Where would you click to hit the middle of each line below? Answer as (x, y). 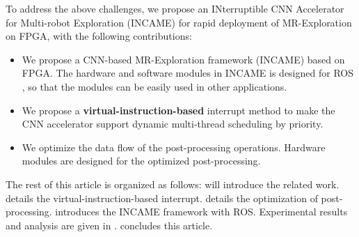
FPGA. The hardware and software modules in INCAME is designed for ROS (188, 73)
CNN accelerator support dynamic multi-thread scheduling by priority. (173, 124)
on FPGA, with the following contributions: (99, 36)
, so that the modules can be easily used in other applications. (154, 86)
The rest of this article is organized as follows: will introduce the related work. (173, 184)
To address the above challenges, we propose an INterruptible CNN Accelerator (175, 8)
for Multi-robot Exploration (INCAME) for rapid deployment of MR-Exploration (179, 22)
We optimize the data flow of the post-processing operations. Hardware (174, 147)
